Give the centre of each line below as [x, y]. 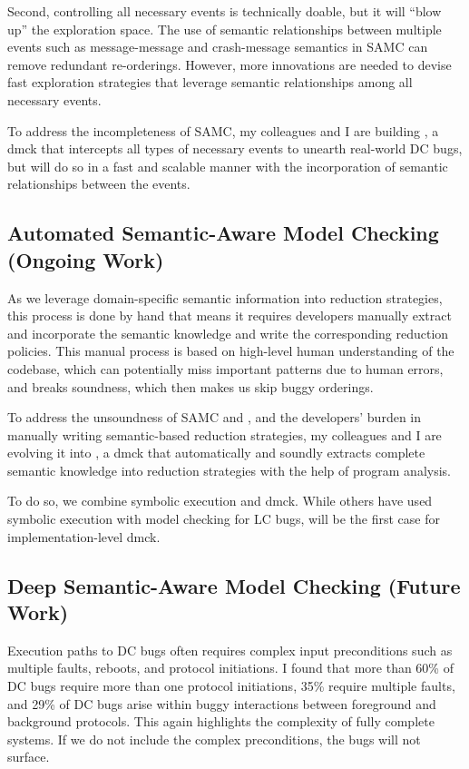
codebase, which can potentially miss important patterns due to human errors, [225, 368]
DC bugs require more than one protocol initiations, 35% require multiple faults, [231, 686]
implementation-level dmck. [84, 536]
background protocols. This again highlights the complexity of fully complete [221, 721]
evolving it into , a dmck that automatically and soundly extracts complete [216, 453]
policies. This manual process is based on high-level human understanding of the [231, 351]
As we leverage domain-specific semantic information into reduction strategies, [225, 297]
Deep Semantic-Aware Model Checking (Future [234, 585]
